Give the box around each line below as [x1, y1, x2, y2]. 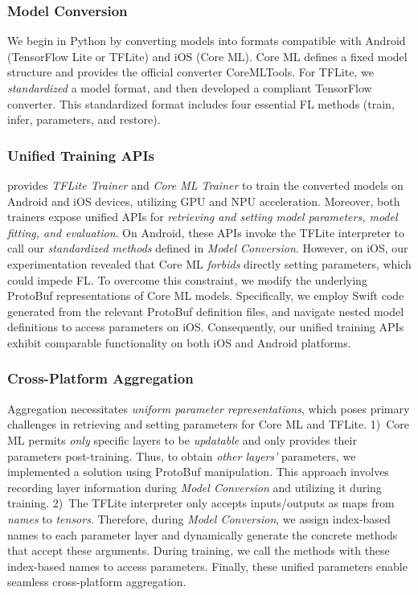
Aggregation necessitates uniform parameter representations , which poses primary [7, 400, 410, 416]
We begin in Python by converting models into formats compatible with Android [7, 32, 406, 49]
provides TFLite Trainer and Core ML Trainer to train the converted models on [7, 177, 404, 193]
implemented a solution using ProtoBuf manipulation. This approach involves [7, 463, 389, 480]
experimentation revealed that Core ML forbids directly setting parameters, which [7, 255, 412, 272]
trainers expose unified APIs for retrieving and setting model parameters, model [7, 208, 398, 225]
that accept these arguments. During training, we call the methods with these [7, 542, 390, 559]
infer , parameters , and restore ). [7, 111, 161, 128]
